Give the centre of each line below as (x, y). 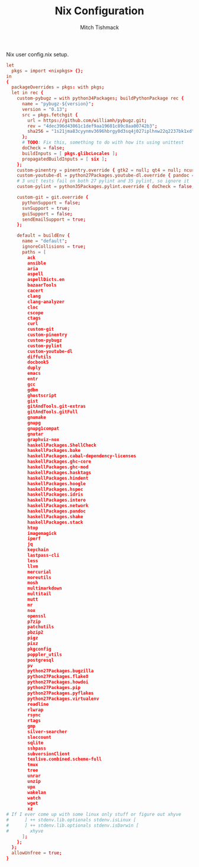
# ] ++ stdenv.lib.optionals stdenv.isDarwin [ (73, 825)
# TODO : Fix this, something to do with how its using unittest (103, 143)
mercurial (39, 572)
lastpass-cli (44, 556)
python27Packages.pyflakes (61, 693)
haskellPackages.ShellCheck (62, 445)
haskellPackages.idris (55, 495)
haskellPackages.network (58, 506)
